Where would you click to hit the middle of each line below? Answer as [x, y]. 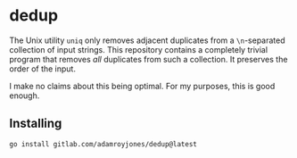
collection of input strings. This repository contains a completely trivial [139, 49]
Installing [36, 124]
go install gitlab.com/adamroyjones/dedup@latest [103, 144]
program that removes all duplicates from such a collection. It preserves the [148, 59]
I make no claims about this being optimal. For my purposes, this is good [142, 86]
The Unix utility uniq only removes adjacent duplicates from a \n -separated [147, 40]
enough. [25, 96]
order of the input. [42, 69]
